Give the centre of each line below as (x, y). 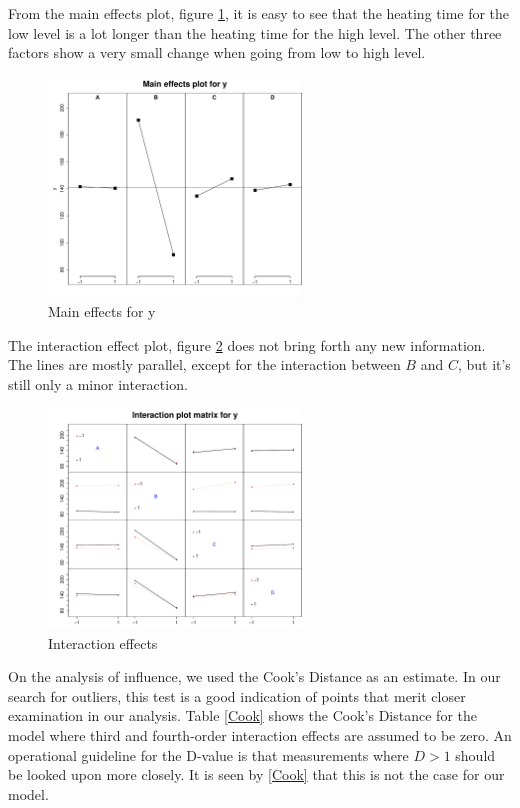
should (475, 754)
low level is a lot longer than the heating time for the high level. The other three (255, 32)
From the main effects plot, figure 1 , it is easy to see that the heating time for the (259, 13)
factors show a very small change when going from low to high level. (217, 52)
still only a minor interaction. (98, 383)
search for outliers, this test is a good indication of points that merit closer (237, 695)
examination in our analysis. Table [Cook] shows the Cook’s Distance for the (242, 715)
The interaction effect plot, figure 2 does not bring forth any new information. (247, 344)
